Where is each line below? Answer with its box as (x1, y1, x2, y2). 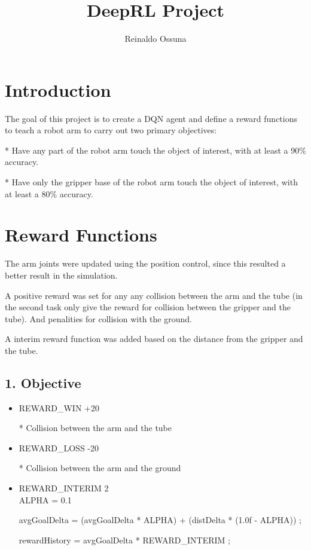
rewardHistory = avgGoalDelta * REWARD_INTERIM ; (19, 533, 231, 546)
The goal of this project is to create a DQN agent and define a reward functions (5, 112, 298, 124)
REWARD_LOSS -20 (19, 441, 99, 454)
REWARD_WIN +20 (19, 401, 99, 414)
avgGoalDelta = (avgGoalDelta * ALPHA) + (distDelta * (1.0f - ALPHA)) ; (19, 514, 301, 526)
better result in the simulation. (5, 268, 118, 281)
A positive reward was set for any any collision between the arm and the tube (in (5, 289, 303, 301)
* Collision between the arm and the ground (19, 462, 181, 474)
